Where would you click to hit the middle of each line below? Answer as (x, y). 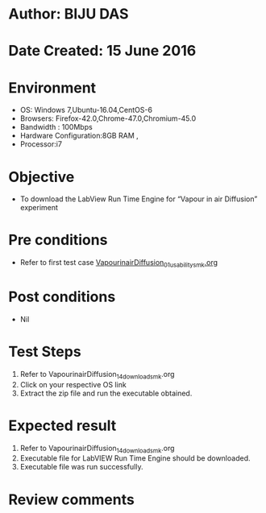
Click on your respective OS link (73, 384)
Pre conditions (58, 240)
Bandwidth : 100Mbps (56, 127)
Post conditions (62, 297)
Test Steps (45, 352)
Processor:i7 (41, 144)
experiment (39, 208)
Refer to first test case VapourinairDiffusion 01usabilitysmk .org (119, 263)
